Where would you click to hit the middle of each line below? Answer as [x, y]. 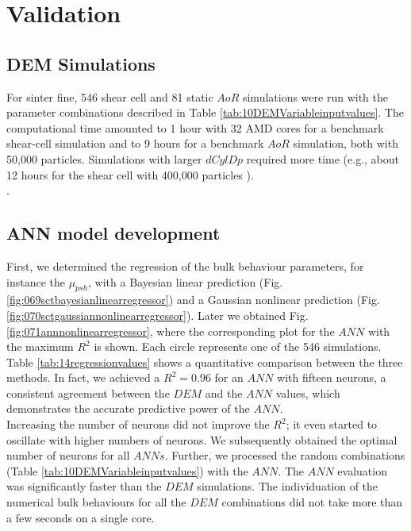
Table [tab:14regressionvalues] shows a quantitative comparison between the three [205, 362]
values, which [308, 392]
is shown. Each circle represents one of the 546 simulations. [238, 346]
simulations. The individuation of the [288, 486]
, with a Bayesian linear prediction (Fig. [186, 281]
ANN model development [113, 233]
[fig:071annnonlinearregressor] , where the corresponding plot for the [171, 331]
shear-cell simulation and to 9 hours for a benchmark [135, 143]
